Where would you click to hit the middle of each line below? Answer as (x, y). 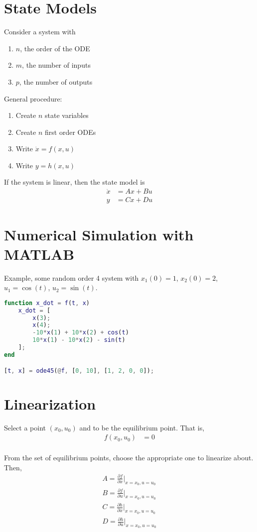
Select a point (25, 427)
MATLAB (39, 254)
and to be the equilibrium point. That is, (142, 427)
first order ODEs (70, 132)
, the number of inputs (56, 65)
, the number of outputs (56, 81)
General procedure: (33, 98)
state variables (67, 115)
